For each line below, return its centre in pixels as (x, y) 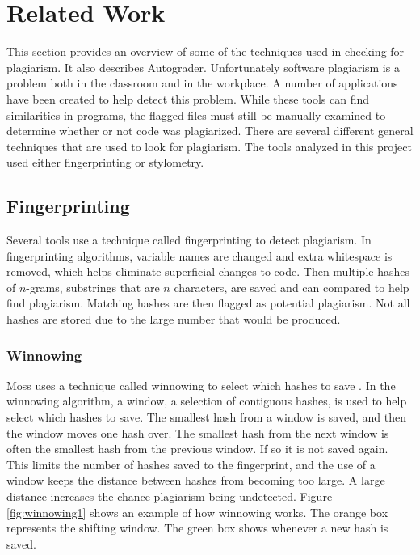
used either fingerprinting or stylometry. (105, 162)
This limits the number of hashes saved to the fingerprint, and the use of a (191, 464)
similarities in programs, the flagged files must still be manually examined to (196, 114)
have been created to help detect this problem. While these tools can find (188, 98)
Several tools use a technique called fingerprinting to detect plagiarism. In (189, 240)
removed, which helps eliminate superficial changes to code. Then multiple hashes (208, 271)
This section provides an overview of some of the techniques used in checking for (206, 51)
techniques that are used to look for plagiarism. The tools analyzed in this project (209, 146)
